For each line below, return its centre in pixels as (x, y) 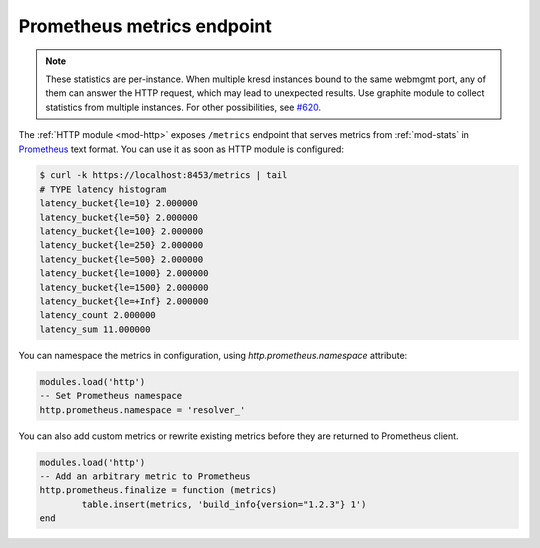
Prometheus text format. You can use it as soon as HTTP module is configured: (181, 149)
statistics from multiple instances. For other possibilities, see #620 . (183, 107)
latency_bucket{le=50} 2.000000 (119, 217)
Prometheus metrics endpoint (145, 26)
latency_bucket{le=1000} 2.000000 (124, 273)
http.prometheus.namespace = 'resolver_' (142, 409)
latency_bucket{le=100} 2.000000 (121, 231)
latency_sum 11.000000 (95, 329)
